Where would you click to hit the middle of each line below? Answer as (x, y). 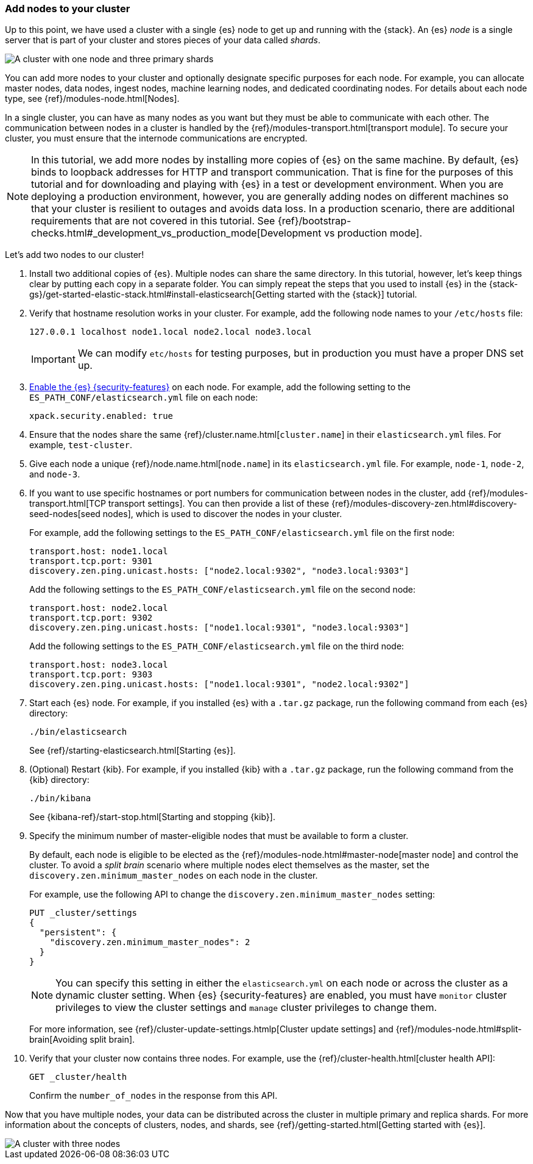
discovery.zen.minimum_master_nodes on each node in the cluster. (174, 876)
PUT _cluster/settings (83, 913)
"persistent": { (78, 933)
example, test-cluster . (81, 445)
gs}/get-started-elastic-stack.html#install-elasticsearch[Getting (157, 295)
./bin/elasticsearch (78, 732)
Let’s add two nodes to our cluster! (75, 255)
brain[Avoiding (58, 1040)
